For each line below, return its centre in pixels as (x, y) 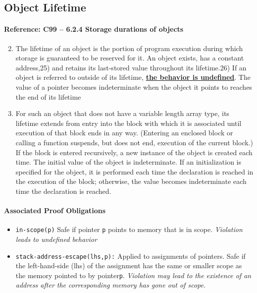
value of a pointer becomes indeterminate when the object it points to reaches (134, 87)
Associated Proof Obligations (55, 210)
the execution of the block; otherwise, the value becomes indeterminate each (131, 181)
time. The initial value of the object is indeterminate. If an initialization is (128, 162)
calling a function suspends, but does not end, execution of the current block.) (134, 142)
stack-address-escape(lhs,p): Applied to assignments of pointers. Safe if (130, 256)
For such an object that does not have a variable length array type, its (122, 113)
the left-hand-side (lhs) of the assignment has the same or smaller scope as (129, 265)
